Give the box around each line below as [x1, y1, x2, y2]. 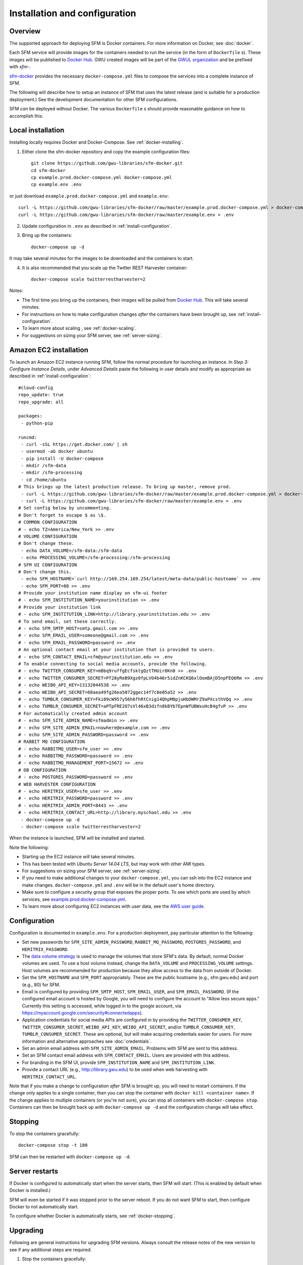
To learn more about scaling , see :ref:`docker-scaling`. [22, 325, 136, 331]
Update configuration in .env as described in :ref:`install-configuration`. [22, 223, 172, 229]
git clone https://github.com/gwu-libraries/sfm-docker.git [31, 160, 183, 166]
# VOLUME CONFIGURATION [18, 533, 77, 539]
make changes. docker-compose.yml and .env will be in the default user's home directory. [22, 882, 216, 888]
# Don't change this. [18, 569, 72, 574]
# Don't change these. [18, 540, 75, 546]
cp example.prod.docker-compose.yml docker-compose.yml [31, 175, 172, 181]
